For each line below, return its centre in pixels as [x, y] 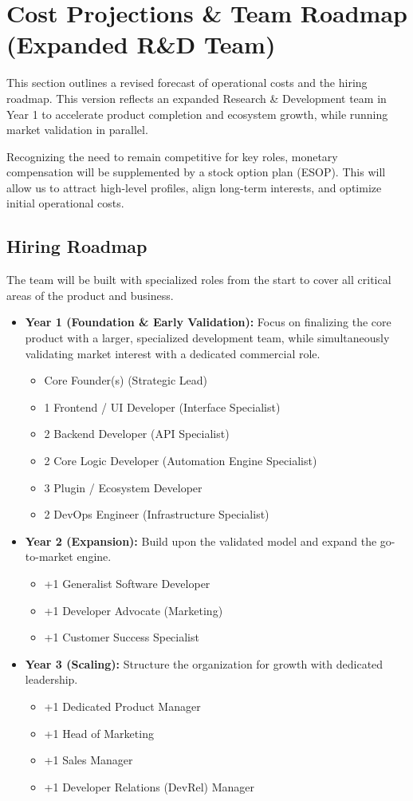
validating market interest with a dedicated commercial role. [173, 353]
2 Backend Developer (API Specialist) [137, 434]
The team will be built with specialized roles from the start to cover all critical [199, 280]
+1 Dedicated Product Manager [122, 706]
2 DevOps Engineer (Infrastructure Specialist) [157, 514]
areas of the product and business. [90, 295]
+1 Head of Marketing [99, 733]
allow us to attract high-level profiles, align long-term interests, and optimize [194, 187]
